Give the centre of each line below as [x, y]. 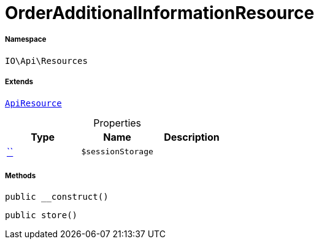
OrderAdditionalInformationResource [160, 13]
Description [192, 137]
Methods [21, 175]
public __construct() [57, 197]
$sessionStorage [117, 152]
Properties [117, 123]
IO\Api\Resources [46, 61]
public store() [41, 215]
